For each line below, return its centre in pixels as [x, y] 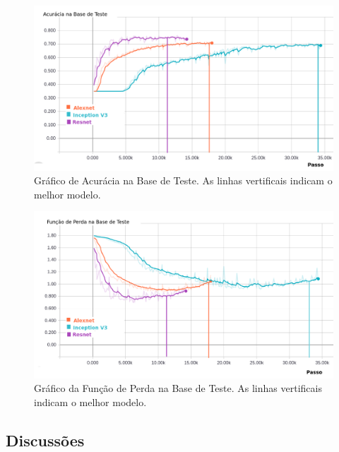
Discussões [45, 440]
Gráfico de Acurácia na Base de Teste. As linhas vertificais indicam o [183, 180]
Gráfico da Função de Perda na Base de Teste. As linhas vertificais [178, 388]
